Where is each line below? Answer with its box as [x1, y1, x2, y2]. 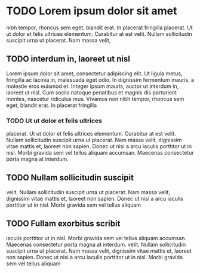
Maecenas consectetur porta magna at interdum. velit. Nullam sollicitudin [6, 241, 186, 248]
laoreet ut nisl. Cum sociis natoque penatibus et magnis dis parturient [6, 88, 177, 96]
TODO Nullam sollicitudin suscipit [6, 173, 134, 183]
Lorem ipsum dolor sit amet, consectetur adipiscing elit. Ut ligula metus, [6, 70, 183, 77]
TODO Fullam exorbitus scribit [6, 219, 121, 229]
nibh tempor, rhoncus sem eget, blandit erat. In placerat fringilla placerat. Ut [6, 24, 193, 31]
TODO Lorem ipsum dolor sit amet [6, 4, 177, 18]
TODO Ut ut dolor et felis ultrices [6, 116, 103, 125]
